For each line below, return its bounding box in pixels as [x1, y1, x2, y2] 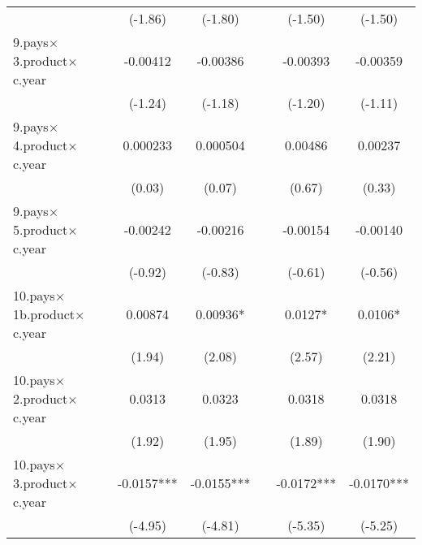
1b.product [13, 305, 75, 323]
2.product [13, 389, 68, 408]
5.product [13, 220, 68, 239]
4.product [13, 136, 68, 154]
